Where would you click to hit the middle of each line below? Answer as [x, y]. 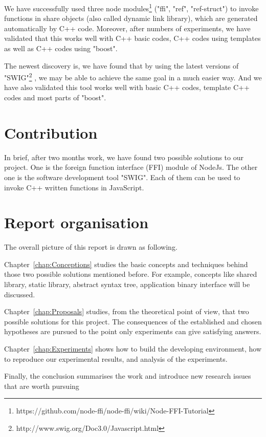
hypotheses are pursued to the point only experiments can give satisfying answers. [133, 331]
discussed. [20, 294]
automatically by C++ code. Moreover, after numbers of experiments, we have [127, 28]
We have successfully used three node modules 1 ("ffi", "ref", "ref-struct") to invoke [131, 7]
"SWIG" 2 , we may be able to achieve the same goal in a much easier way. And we [133, 77]
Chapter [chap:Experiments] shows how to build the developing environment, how [133, 349]
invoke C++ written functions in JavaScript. [74, 187]
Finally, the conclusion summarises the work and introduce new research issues [128, 376]
